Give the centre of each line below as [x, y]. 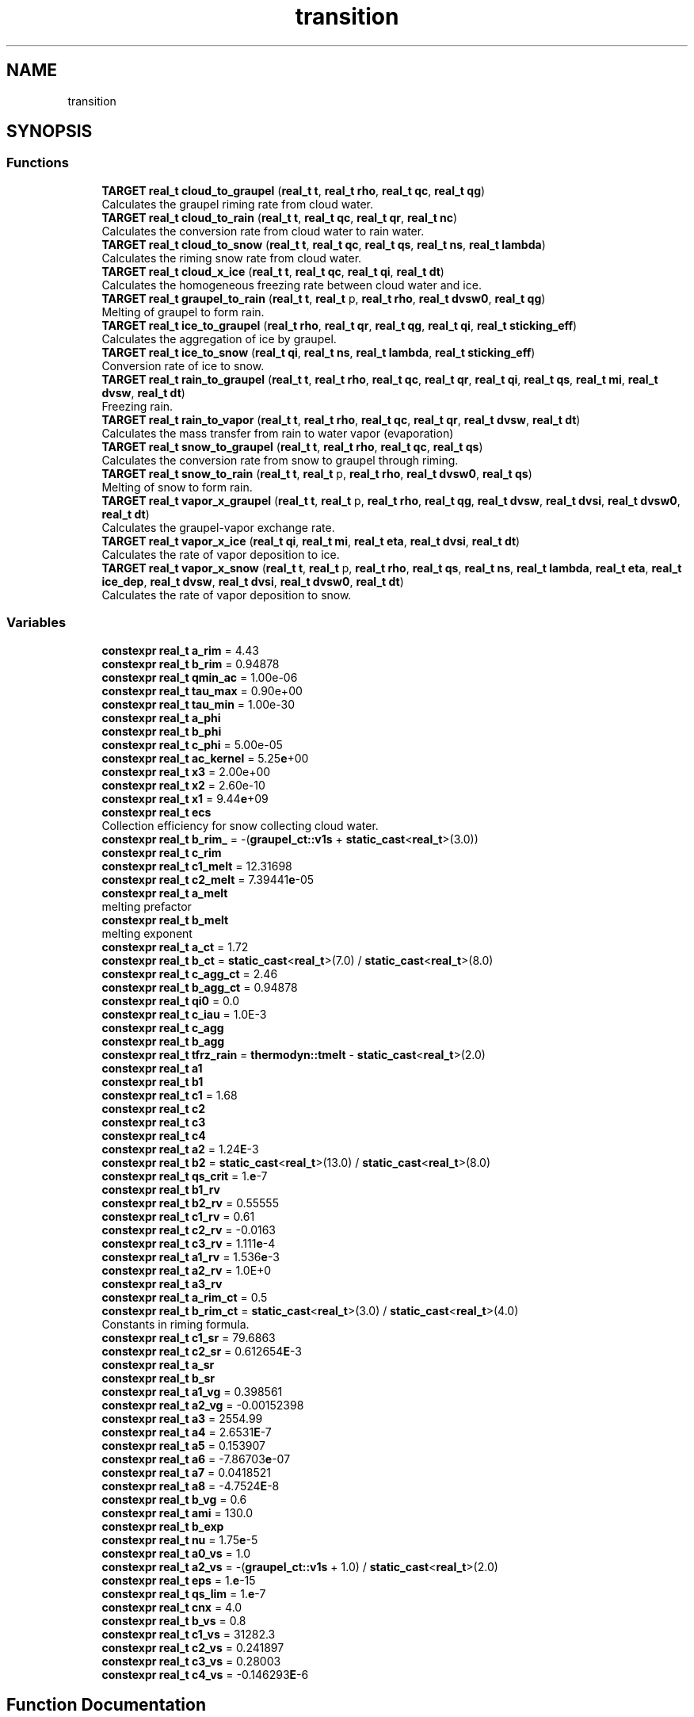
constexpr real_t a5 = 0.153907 [183, 1445]
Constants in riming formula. [175, 1324]
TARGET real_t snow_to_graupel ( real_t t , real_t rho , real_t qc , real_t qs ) [292, 446]
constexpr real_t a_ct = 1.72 [175, 946]
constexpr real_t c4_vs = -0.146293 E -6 [205, 1674]
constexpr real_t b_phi [162, 731]
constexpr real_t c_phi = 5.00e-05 [192, 744]
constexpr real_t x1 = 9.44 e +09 [185, 798]
